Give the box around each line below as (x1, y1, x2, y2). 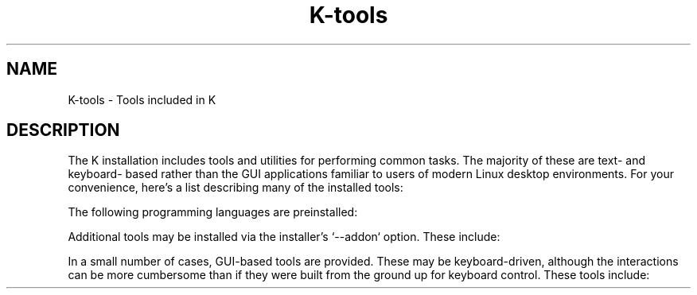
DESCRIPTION (6, 120, 120, 141)
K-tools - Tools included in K (68, 92, 216, 107)
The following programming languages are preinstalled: (68, 205, 358, 219)
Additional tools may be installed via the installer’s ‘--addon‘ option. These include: (68, 230, 500, 244)
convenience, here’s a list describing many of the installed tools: (68, 180, 403, 195)
